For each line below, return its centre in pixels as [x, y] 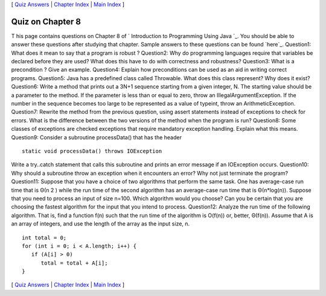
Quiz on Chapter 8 [46, 21]
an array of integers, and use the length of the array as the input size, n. [101, 224]
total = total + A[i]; [74, 263]
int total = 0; [44, 238]
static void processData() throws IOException [92, 151]
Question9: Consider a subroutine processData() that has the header [97, 137]
